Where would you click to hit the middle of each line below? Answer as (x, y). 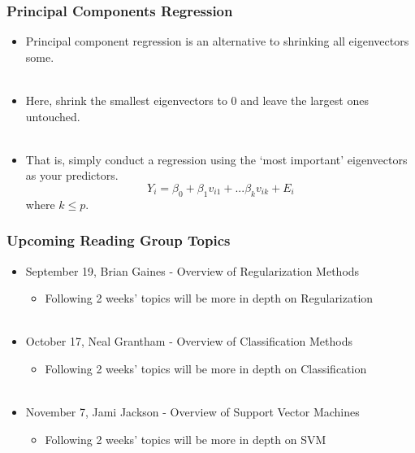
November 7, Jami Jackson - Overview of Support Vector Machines (192, 412)
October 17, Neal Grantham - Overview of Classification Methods (189, 341)
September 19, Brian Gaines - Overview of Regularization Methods (192, 270)
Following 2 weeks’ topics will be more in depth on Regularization (209, 298)
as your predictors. (72, 175)
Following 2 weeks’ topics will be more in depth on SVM (186, 439)
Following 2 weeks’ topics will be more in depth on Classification (206, 368)
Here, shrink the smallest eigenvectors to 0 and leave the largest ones (197, 100)
